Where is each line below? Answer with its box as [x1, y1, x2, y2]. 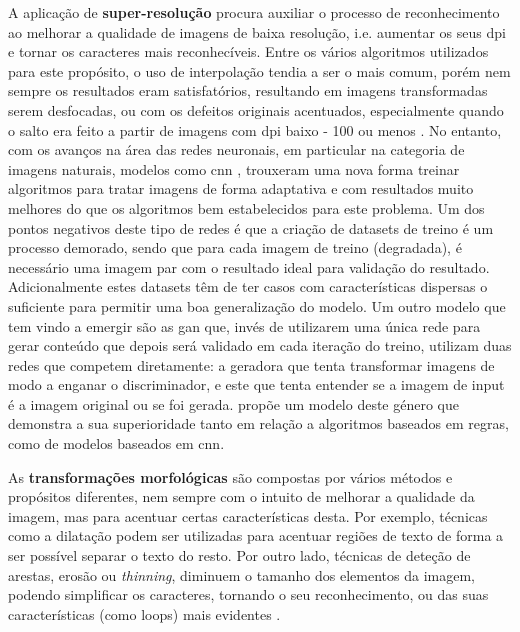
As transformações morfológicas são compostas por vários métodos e [8, 466, 453, 487]
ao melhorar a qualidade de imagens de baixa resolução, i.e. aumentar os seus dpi [8, 21, 506, 42]
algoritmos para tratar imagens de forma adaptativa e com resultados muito [8, 178, 474, 199]
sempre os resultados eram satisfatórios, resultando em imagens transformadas [8, 80, 488, 101]
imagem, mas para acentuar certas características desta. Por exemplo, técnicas [8, 505, 488, 526]
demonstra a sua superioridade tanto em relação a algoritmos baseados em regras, [8, 413, 509, 434]
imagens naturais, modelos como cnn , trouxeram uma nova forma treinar [8, 158, 460, 179]
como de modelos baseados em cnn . [8, 433, 225, 454]
